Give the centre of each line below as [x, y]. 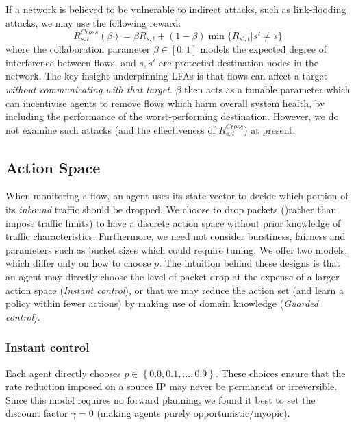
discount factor [37, 413]
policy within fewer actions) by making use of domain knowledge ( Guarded [162, 303]
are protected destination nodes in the [238, 62]
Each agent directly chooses [63, 373]
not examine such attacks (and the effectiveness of [111, 129]
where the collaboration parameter [78, 49]
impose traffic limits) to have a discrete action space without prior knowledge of [173, 222]
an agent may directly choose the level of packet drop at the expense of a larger [173, 276]
